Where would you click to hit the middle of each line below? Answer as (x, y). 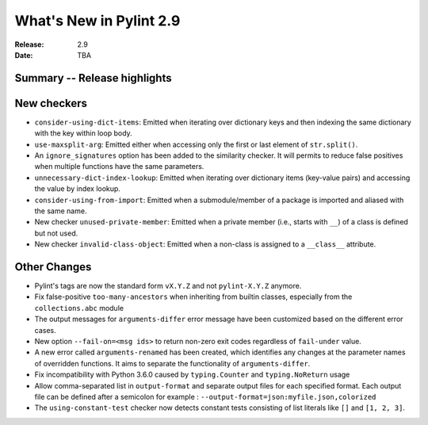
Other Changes (53, 267)
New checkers (51, 103)
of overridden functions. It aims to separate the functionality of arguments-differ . (172, 363)
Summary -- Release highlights (93, 78)
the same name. (61, 211)
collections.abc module (79, 308)
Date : (24, 55)
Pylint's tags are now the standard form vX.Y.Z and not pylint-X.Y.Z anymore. (168, 286)
